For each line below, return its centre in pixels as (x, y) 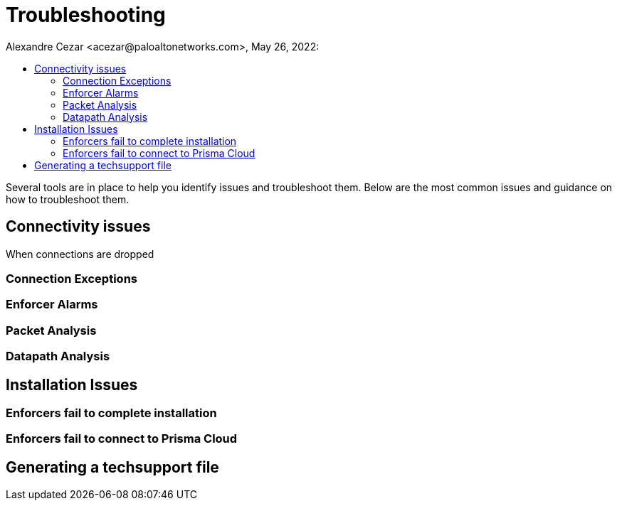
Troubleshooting (86, 15)
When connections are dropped (80, 254)
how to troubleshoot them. (68, 199)
